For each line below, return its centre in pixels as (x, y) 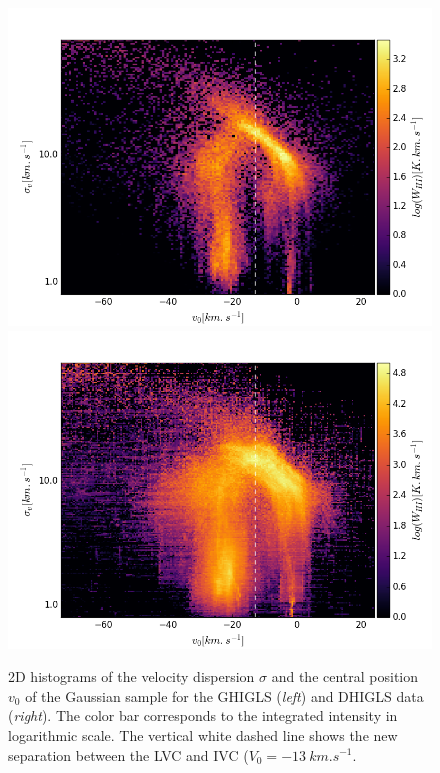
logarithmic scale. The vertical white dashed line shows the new (203, 734)
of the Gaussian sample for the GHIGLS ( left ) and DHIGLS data (224, 695)
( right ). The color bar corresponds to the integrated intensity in (203, 715)
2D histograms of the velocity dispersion (131, 676)
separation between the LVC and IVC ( (128, 754)
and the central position (345, 676)
